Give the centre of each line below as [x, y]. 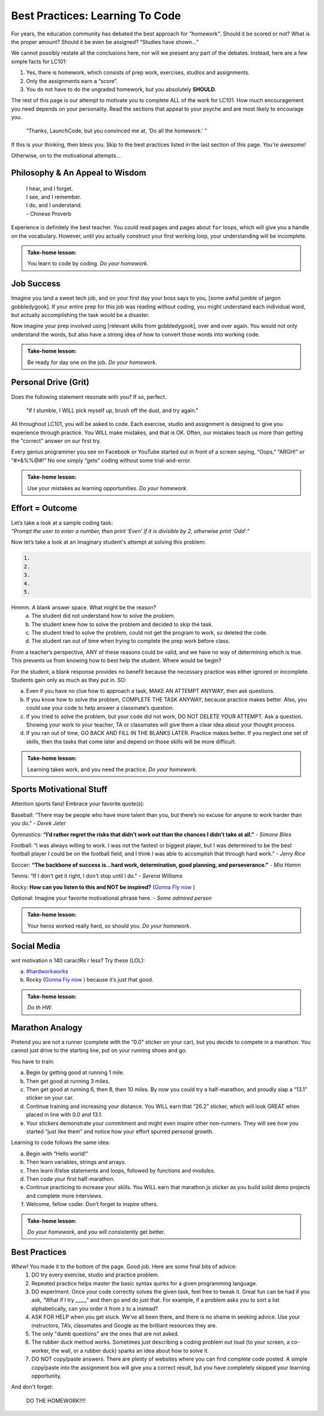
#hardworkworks [47, 971]
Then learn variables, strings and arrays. [76, 1162]
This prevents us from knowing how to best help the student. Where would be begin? [116, 660]
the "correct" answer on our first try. [56, 441]
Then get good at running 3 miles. [68, 1081]
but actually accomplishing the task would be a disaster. [80, 315]
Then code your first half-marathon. [70, 1178]
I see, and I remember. [54, 197]
